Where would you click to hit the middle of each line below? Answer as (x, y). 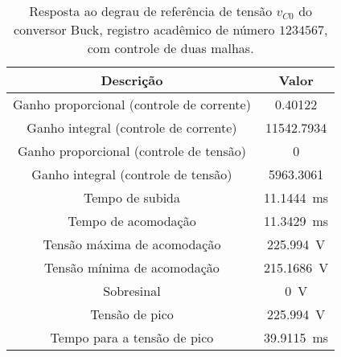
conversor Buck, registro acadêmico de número (144, 29)
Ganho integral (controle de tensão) (132, 174)
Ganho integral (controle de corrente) (132, 127)
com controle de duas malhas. (170, 48)
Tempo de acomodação (132, 221)
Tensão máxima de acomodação (132, 244)
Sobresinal (132, 291)
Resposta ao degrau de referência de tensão (151, 11)
